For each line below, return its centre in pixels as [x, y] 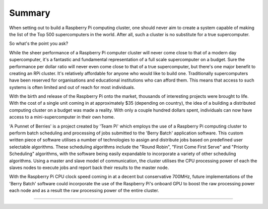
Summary [30, 13]
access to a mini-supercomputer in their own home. [62, 117]
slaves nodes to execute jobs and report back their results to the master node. [89, 167]
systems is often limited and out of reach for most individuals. [72, 87]
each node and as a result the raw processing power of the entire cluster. [84, 191]
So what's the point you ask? [39, 43]
